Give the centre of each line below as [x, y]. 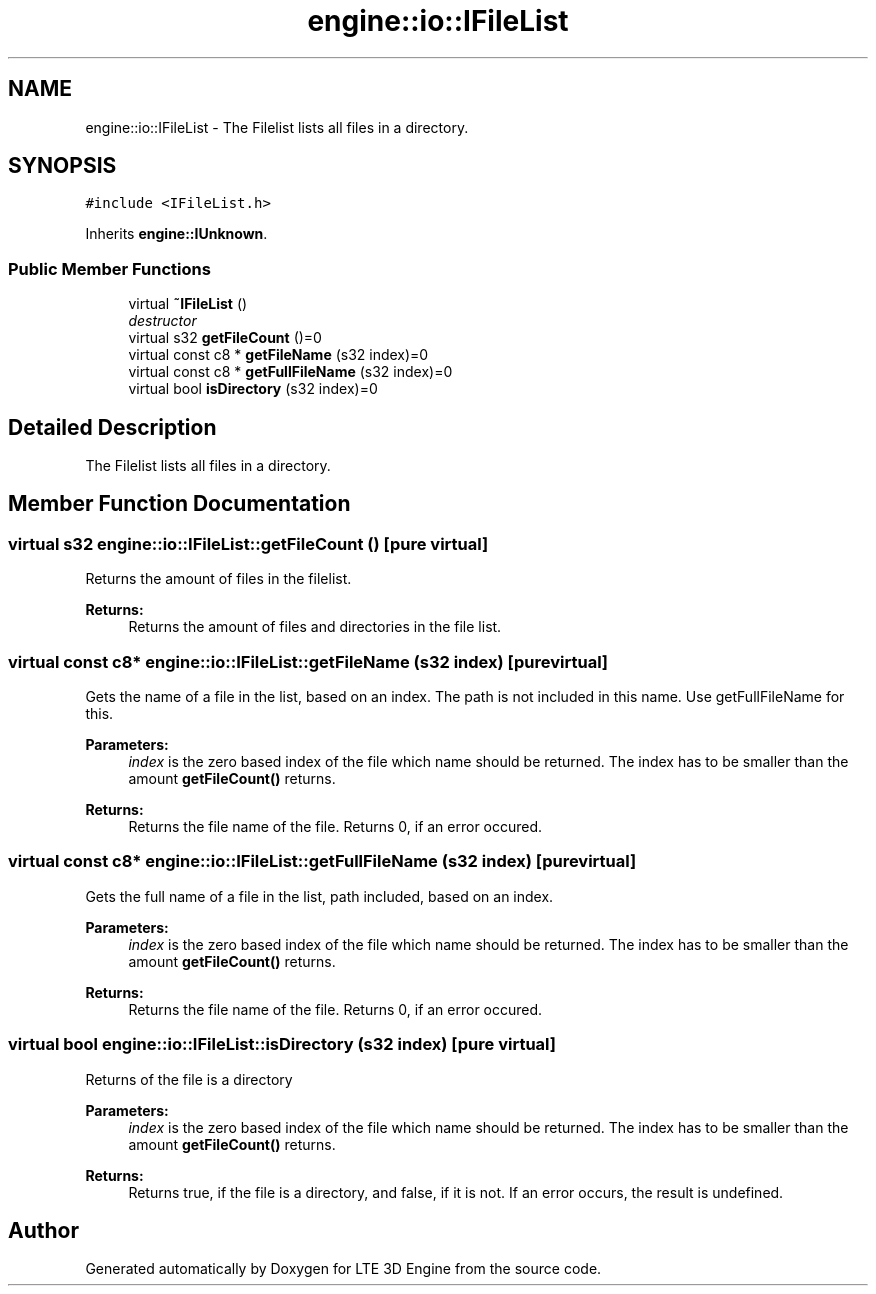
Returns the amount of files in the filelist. [218, 579]
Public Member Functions [109, 268]
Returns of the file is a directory [189, 1079]
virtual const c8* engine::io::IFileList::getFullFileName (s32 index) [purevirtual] [322, 861]
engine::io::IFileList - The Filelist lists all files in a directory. [277, 127]
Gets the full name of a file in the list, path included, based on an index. [319, 896]
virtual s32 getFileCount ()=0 [225, 338]
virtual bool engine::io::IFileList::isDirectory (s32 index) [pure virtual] [282, 1044]
